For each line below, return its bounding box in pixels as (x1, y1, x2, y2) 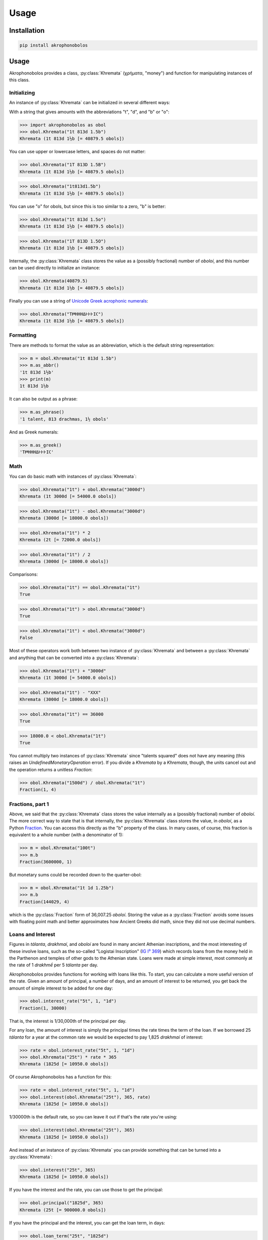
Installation (9, 26, 45, 35)
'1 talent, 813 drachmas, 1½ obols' (19, 416, 109, 422)
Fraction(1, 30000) (19, 1005, 67, 1011)
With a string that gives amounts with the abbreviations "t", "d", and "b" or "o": (9, 109, 170, 115)
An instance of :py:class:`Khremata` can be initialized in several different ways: (9, 100, 170, 106)
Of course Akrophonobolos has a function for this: (9, 1074, 112, 1080)
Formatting (9, 332, 37, 339)
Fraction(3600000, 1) (19, 859, 72, 865)
